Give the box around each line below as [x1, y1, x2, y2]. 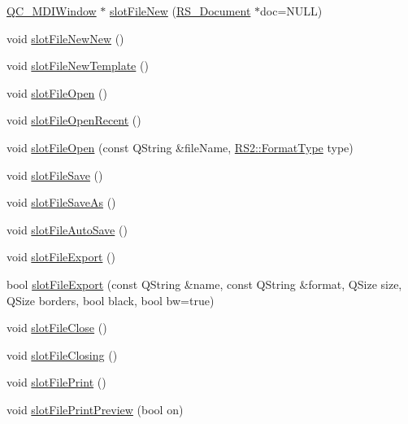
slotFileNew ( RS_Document [110, 2, 251, 19]
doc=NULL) [260, 2, 323, 19]
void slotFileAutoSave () [7, 221, 128, 238]
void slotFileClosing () [7, 346, 118, 363]
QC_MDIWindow [7, 2, 97, 19]
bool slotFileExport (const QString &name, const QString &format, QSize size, [7, 275, 402, 292]
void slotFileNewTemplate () [7, 57, 149, 74]
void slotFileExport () [7, 248, 115, 265]
